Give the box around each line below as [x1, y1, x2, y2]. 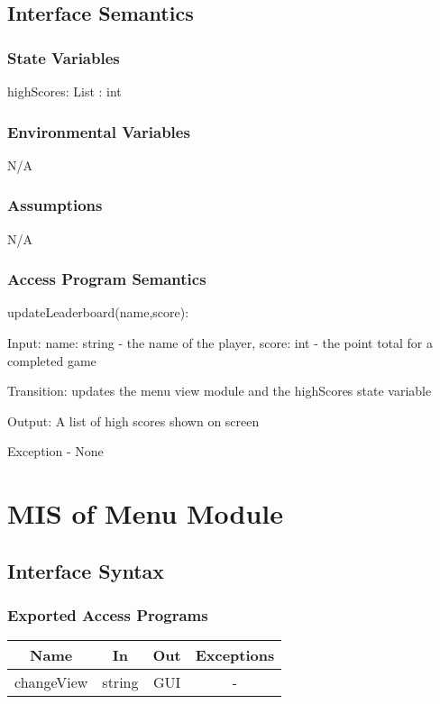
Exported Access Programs [7, 604, 208, 626]
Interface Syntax [7, 556, 165, 584]
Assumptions [7, 194, 103, 216]
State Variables [7, 46, 120, 69]
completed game [7, 351, 96, 370]
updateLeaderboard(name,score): [7, 303, 189, 322]
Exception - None [7, 442, 104, 461]
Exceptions [195, 645, 275, 666]
